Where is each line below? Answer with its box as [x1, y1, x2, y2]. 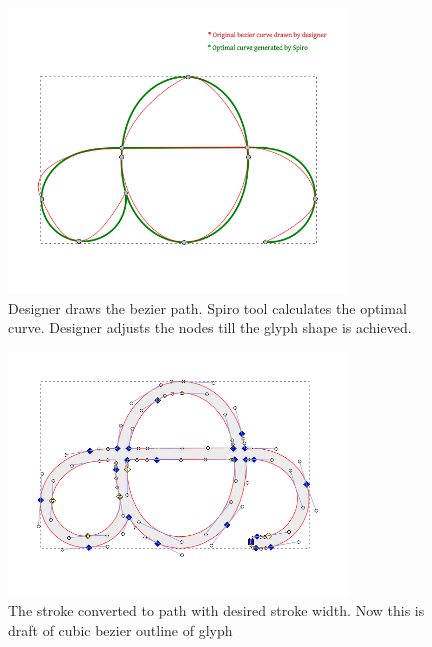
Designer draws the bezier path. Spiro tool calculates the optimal [8, 297, 407, 318]
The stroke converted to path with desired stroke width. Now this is [8, 600, 425, 620]
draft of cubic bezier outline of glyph [8, 619, 233, 640]
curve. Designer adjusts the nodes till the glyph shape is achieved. [8, 317, 412, 338]
